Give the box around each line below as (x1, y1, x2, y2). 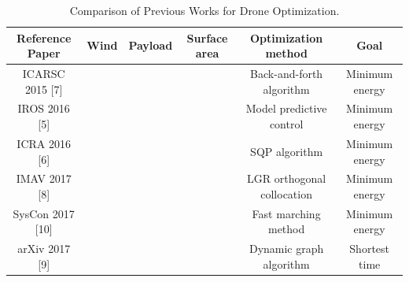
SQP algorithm (250, 143, 323, 159)
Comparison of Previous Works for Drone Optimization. (69, 2, 340, 18)
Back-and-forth (250, 65, 323, 82)
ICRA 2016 (17, 135, 71, 151)
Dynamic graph (249, 240, 324, 257)
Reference (17, 29, 72, 46)
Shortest (349, 240, 390, 257)
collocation (260, 185, 312, 202)
